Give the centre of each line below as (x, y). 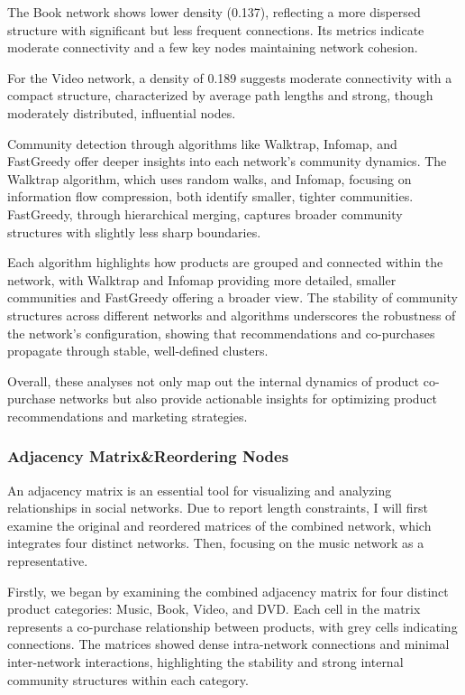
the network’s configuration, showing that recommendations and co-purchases (221, 333)
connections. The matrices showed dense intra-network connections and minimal (228, 644)
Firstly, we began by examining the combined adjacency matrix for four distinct (228, 591)
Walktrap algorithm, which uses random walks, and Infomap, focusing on (210, 178)
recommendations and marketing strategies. (128, 416)
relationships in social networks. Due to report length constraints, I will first (218, 508)
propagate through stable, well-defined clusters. (138, 351)
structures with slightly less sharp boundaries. (134, 232)
